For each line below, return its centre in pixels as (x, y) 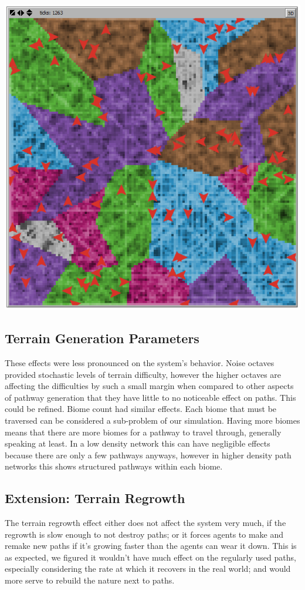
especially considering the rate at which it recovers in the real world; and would (148, 569)
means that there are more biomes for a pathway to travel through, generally (143, 432)
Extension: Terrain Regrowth (95, 498)
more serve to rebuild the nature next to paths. (90, 580)
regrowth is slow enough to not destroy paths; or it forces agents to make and (144, 534)
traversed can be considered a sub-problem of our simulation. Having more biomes (152, 420)
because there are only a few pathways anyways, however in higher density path (148, 455)
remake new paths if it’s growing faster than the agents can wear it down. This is (151, 546)
